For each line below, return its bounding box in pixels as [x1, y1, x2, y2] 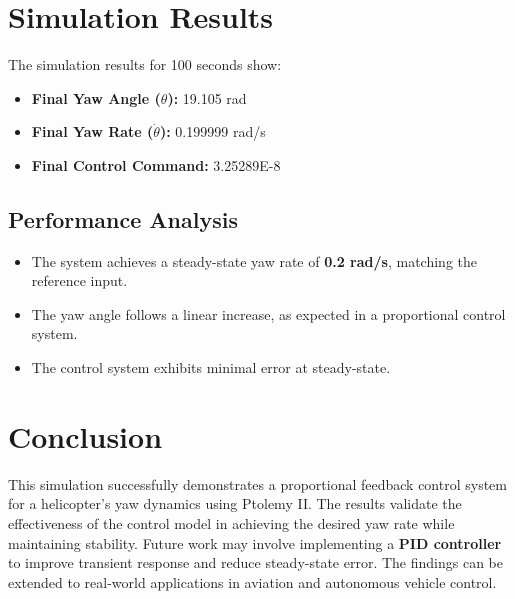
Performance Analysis [8, 203, 238, 234]
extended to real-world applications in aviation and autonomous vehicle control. [8, 571, 497, 592]
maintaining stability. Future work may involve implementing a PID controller [8, 532, 502, 553]
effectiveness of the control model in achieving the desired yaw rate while [8, 512, 455, 533]
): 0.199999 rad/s [159, 121, 266, 142]
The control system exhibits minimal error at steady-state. [31, 357, 391, 378]
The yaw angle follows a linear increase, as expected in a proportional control [31, 303, 506, 324]
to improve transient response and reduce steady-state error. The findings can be [8, 552, 503, 573]
